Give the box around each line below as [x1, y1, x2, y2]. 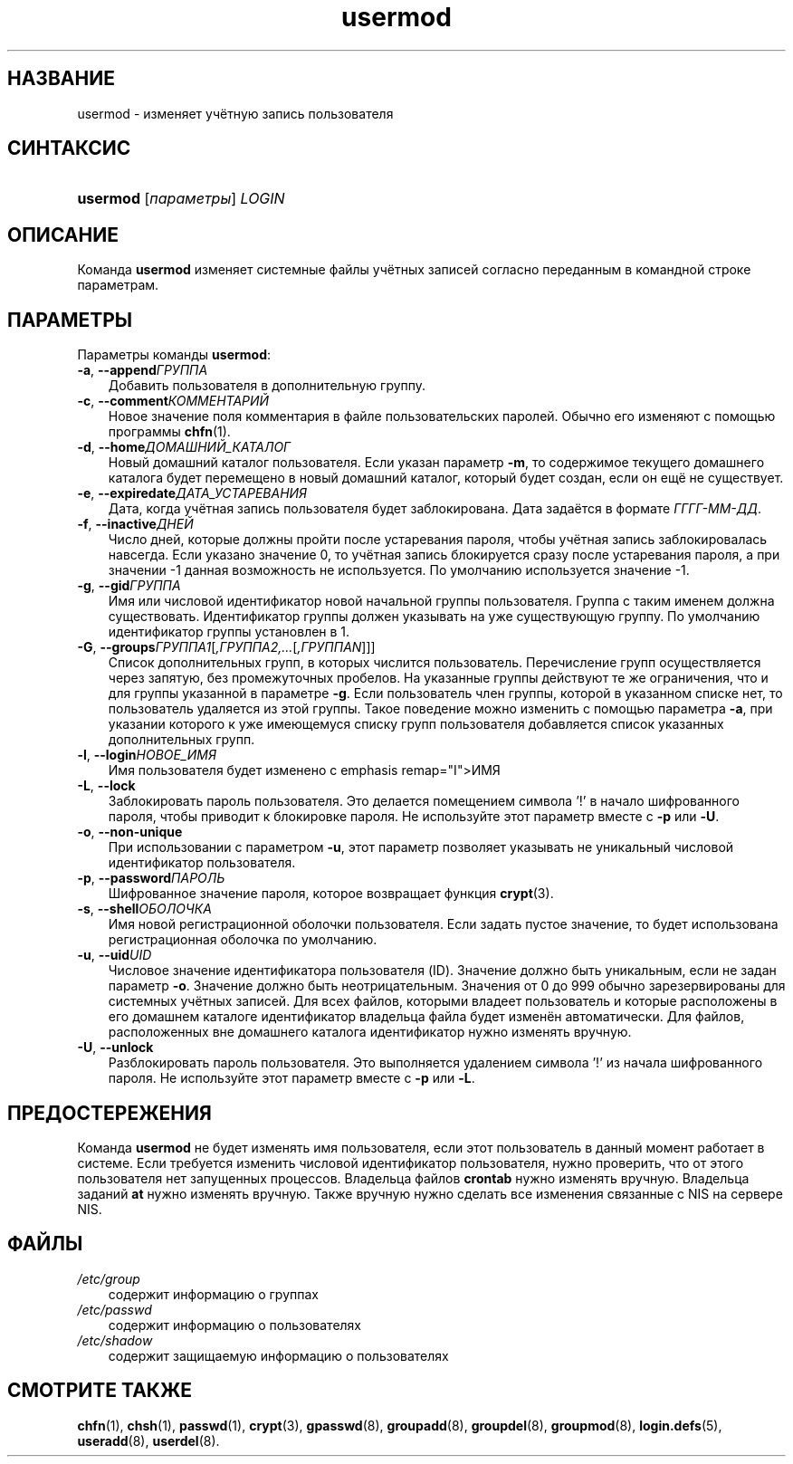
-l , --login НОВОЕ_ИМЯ [77, 747, 217, 763]
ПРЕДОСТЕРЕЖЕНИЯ [7, 1101, 212, 1124]
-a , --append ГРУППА [77, 362, 208, 378]
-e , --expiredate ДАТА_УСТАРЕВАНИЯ [77, 485, 308, 502]
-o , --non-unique [77, 824, 183, 840]
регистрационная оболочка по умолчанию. [108, 932, 377, 948]
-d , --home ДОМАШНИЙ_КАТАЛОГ [77, 439, 291, 455]
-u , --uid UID [77, 947, 152, 963]
